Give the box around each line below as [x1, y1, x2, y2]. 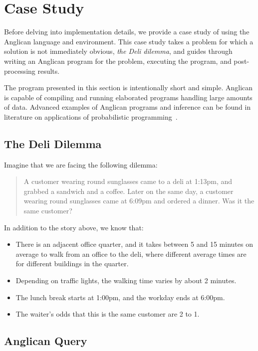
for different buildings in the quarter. [15, 258, 129, 269]
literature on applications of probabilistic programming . [4, 111, 178, 122]
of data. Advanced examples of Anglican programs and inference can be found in [4, 102, 251, 112]
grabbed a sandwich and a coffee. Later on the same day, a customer [23, 185, 234, 196]
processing [4, 65, 35, 76]
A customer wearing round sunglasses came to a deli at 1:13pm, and [23, 176, 233, 186]
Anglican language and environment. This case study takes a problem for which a [4, 36, 254, 46]
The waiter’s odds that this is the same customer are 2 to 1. [15, 309, 200, 319]
